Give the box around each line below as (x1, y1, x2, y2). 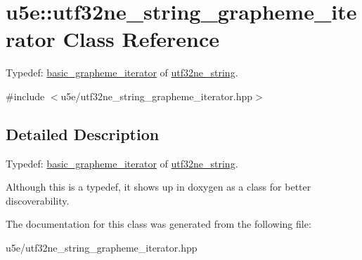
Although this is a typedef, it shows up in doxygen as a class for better (6, 179, 311, 194)
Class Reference (63, 25, 220, 53)
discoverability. (6, 193, 70, 207)
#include (6, 88, 45, 103)
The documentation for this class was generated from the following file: (6, 217, 311, 231)
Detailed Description (6, 123, 160, 144)
